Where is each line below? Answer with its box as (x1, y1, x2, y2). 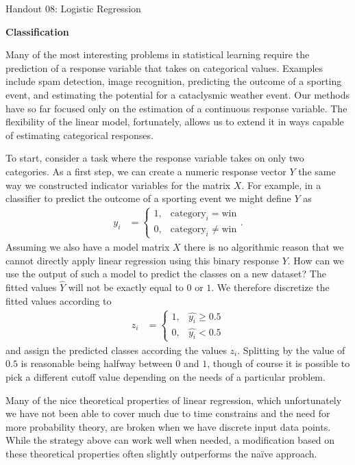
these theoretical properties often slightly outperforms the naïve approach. (5, 446, 317, 460)
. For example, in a (241, 177, 321, 192)
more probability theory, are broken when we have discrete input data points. (5, 419, 331, 433)
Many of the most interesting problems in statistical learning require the (5, 47, 310, 62)
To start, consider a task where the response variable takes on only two (5, 151, 304, 165)
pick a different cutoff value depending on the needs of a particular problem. (5, 369, 326, 384)
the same (298, 164, 336, 178)
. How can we (287, 253, 344, 267)
